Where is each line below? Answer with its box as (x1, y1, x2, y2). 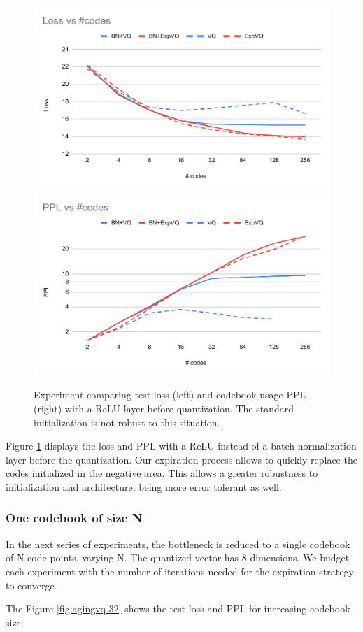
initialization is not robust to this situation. (34, 415, 220, 429)
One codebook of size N (6, 509, 143, 526)
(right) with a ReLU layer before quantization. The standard (34, 401, 294, 415)
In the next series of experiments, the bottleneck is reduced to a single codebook (6, 536, 350, 551)
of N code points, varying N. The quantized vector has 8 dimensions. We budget (6, 550, 350, 565)
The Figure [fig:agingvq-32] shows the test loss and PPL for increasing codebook (6, 601, 350, 616)
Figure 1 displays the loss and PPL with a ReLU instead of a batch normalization (6, 438, 357, 453)
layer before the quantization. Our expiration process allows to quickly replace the (6, 452, 357, 466)
